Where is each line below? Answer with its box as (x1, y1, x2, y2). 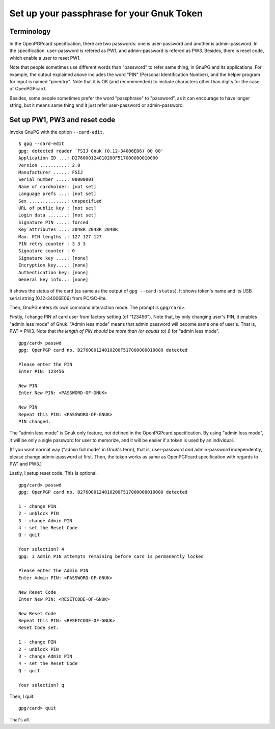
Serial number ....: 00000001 (18, 177, 94, 182)
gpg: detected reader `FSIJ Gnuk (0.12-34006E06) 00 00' (18, 148, 164, 154)
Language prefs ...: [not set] (18, 191, 97, 197)
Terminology (9, 27, 51, 36)
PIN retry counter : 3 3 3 (18, 240, 86, 247)
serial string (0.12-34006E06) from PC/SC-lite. (9, 295, 107, 301)
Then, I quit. (9, 693, 35, 699)
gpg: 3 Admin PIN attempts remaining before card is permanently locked (18, 553, 204, 559)
